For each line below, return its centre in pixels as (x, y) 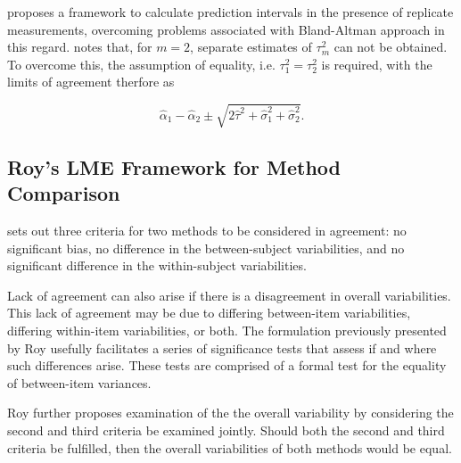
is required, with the (377, 64)
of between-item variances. (79, 382)
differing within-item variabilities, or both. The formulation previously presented (227, 331)
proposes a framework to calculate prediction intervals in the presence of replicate (230, 12)
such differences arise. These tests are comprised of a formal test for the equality (227, 365)
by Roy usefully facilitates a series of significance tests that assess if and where (222, 347)
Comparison (64, 193)
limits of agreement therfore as (91, 82)
